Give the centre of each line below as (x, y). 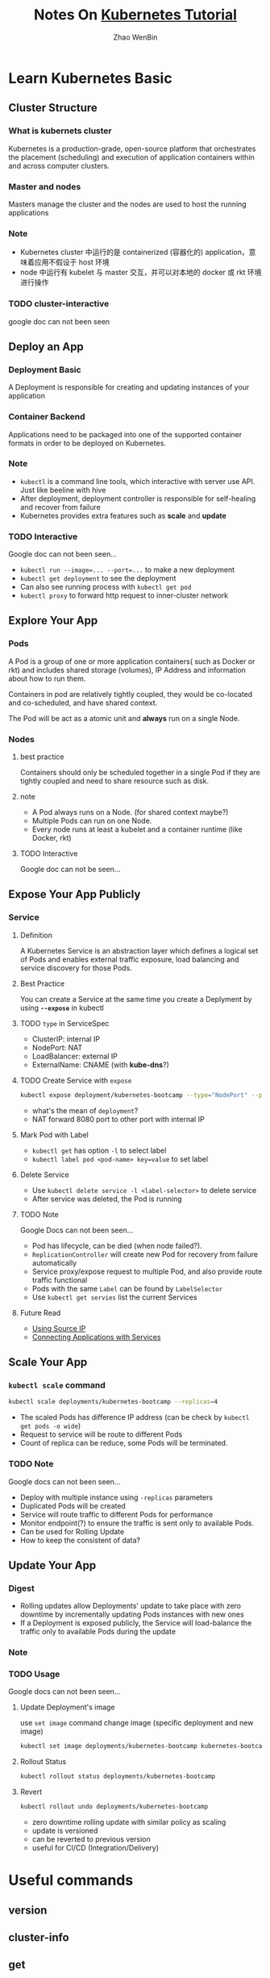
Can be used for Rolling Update (72, 1531)
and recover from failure (60, 507)
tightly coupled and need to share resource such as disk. (114, 781)
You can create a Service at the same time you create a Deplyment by (136, 999)
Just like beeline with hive (63, 490)
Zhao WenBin (135, 37)
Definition (36, 935)
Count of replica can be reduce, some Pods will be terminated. (124, 1443)
